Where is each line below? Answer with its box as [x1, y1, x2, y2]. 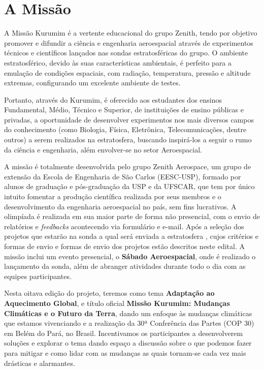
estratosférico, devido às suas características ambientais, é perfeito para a [4, 57, 232, 68]
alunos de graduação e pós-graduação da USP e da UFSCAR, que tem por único [4, 181, 255, 192]
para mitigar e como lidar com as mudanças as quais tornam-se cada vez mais [4, 347, 246, 358]
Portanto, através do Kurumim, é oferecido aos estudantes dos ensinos [4, 94, 222, 105]
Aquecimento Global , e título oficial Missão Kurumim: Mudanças [4, 297, 230, 308]
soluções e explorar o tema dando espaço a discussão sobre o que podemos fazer [4, 337, 252, 348]
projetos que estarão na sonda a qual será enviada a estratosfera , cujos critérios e [4, 231, 258, 241]
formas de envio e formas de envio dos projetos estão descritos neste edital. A [4, 241, 245, 251]
